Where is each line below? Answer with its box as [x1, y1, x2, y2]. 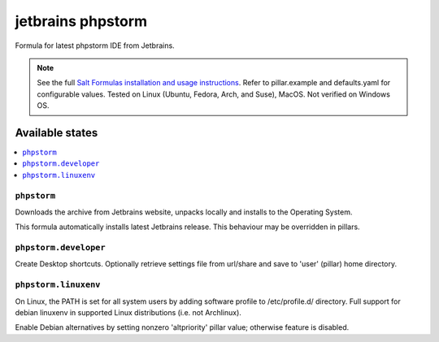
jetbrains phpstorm [15, 12, 148, 30]
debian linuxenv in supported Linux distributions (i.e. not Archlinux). [15, 308, 241, 317]
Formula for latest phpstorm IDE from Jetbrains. [15, 41, 175, 50]
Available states [15, 126, 98, 140]
